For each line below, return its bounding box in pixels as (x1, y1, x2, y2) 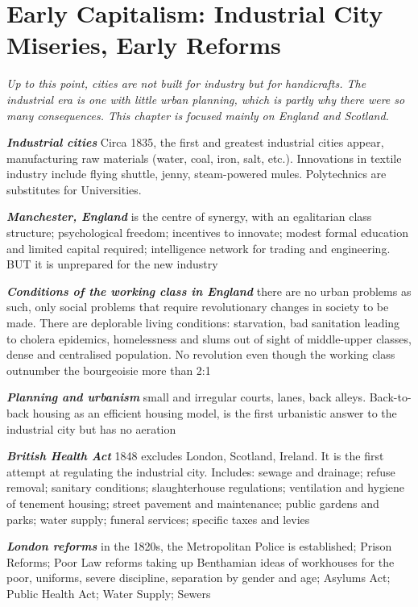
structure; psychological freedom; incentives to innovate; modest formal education (6, 224, 409, 241)
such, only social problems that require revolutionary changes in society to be (6, 298, 389, 315)
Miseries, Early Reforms (6, 28, 281, 61)
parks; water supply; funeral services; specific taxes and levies (6, 510, 310, 527)
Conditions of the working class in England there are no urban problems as (6, 282, 412, 299)
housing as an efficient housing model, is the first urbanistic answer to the (32, 405, 397, 421)
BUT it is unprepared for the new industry (6, 256, 218, 272)
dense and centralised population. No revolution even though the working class (6, 346, 395, 363)
